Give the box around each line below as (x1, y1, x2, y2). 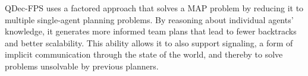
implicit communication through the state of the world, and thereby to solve (5, 48, 283, 61)
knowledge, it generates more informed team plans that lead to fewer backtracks (5, 25, 297, 37)
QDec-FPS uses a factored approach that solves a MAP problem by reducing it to (5, 2, 304, 14)
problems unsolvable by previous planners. (5, 59, 159, 72)
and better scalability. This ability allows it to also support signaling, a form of (5, 36, 293, 49)
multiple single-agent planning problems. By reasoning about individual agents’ (5, 13, 294, 26)
